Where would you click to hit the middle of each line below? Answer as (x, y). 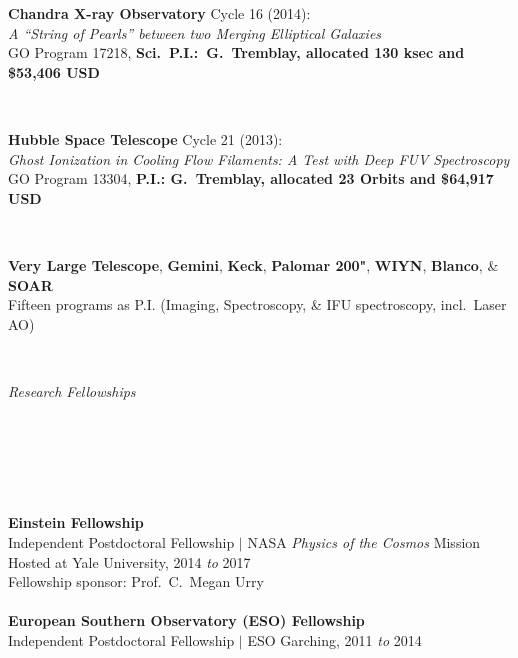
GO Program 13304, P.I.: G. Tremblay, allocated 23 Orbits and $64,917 (251, 178)
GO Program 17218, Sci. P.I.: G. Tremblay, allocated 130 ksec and (236, 52)
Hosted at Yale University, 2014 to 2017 (129, 561)
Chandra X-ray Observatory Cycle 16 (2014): (159, 13)
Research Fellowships (72, 390)
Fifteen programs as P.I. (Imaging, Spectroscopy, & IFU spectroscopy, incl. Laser (257, 304)
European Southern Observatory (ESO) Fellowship (186, 620)
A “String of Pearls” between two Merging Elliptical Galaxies (195, 32)
